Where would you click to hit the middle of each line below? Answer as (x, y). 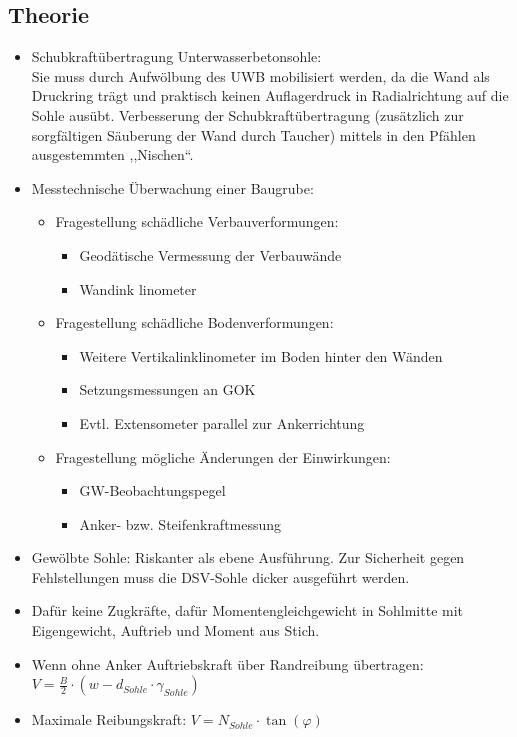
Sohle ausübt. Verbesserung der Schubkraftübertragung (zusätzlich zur (247, 114)
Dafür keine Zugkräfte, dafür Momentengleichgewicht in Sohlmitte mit (247, 610)
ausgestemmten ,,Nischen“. (112, 154)
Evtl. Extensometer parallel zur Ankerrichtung (222, 422)
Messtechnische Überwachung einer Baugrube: (172, 187)
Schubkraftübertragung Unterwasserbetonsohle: (176, 56)
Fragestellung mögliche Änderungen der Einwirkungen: (223, 456)
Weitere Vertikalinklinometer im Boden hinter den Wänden (261, 355)
